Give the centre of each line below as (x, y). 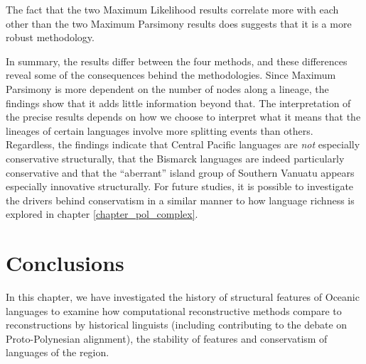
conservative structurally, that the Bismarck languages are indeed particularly (175, 158)
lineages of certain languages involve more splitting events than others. (160, 130)
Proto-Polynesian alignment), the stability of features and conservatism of (167, 338)
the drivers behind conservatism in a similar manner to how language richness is (180, 200)
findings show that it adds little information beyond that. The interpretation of (178, 103)
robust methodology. (50, 37)
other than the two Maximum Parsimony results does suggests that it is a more (179, 23)
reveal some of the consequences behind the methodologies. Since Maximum (171, 75)
